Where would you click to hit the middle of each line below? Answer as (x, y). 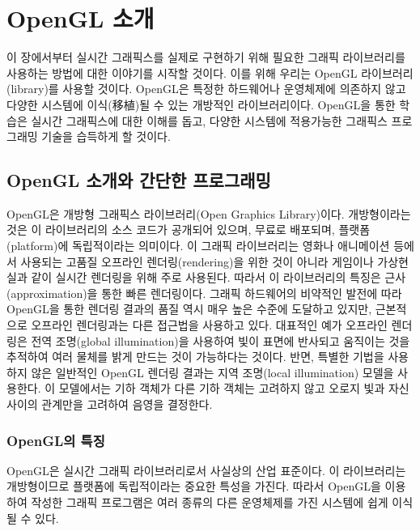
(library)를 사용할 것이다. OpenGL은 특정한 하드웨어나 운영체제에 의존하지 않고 (206, 89)
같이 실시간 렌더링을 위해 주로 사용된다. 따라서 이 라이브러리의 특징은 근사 (218, 277)
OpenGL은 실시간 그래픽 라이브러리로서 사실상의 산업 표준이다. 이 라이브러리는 (206, 470)
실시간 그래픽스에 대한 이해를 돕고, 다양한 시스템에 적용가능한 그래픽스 (209, 120)
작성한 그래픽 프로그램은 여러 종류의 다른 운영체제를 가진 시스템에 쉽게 (210, 502)
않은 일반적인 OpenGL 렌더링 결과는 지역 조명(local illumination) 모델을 (212, 372)
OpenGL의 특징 (56, 440)
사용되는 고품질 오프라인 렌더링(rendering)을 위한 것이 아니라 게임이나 (197, 261)
